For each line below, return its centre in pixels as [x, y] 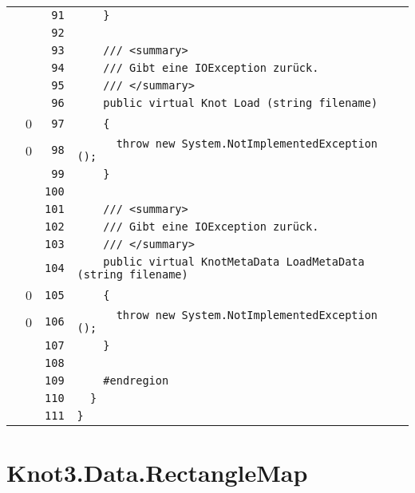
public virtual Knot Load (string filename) [241, 103]
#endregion [136, 381]
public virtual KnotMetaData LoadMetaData [234, 262]
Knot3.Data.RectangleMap [157, 473]
